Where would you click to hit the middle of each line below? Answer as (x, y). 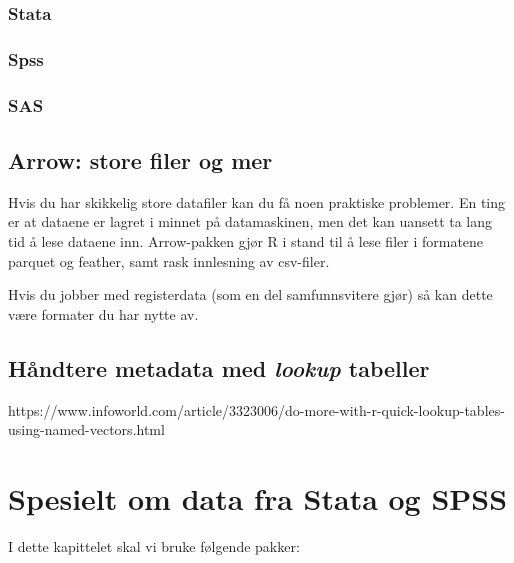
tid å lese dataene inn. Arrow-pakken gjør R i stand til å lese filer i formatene (246, 240)
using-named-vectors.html (86, 429)
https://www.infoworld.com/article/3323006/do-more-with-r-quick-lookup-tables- (256, 409)
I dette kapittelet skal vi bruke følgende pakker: (154, 545)
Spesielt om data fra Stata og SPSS (258, 497)
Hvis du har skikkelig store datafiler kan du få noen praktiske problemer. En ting (257, 201)
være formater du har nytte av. (103, 313)
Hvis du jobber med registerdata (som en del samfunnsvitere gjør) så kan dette (250, 294)
